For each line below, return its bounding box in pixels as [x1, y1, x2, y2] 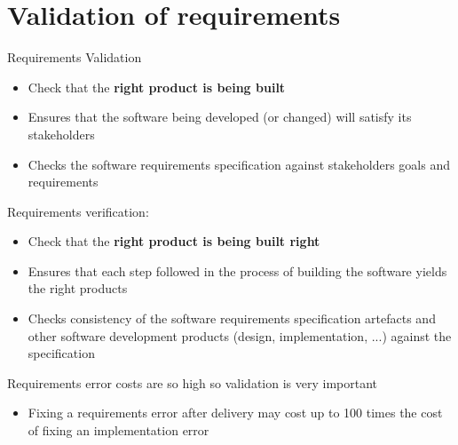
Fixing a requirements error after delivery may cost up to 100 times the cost [28, 403, 443, 422]
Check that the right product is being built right [28, 232, 320, 250]
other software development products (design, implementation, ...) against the [28, 326, 452, 345]
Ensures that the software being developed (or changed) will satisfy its [28, 107, 412, 126]
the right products [28, 279, 128, 298]
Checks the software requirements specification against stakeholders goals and [28, 155, 450, 173]
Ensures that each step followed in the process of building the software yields [28, 261, 447, 280]
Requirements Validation [7, 48, 142, 67]
